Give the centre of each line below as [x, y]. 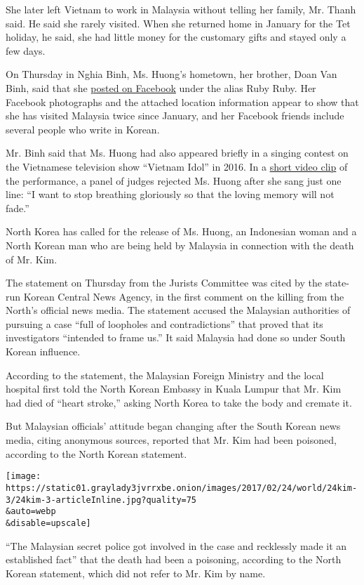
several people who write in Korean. [83, 129]
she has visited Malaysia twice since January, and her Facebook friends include [175, 116]
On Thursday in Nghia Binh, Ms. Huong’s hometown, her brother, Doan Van [171, 74]
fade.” [18, 208]
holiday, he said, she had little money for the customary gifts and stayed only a [176, 37]
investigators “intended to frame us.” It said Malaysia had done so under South [176, 337]
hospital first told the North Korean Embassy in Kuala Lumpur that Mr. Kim [174, 389]
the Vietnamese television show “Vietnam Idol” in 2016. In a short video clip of [177, 166]
